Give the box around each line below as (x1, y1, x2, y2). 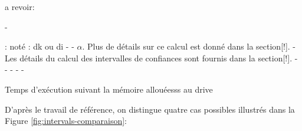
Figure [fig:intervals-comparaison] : (5, 114, 127, 127)
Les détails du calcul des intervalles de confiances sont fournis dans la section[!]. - (5, 51, 298, 64)
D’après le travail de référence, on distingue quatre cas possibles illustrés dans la (5, 103, 295, 115)
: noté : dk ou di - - (5, 40, 74, 53)
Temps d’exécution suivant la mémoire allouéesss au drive (5, 83, 213, 95)
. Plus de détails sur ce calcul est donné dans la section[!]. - (82, 40, 296, 53)
